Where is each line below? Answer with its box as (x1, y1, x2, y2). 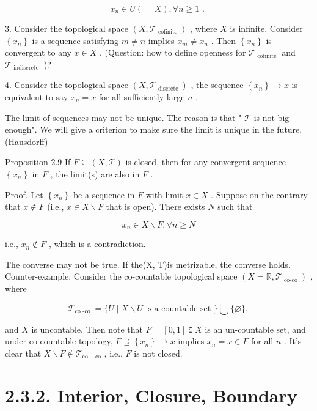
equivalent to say (5, 90, 68, 103)
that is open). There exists (106, 200, 205, 213)
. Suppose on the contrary (211, 188, 308, 201)
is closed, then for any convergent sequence (125, 155, 286, 168)
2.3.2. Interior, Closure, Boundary (5, 382, 297, 407)
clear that (5, 346, 42, 359)
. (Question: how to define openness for (99, 46, 246, 59)
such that (217, 200, 253, 213)
